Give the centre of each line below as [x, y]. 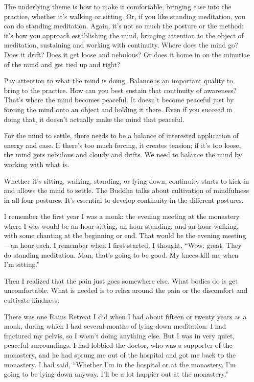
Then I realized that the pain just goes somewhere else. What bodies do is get [121, 280]
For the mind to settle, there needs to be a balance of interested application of [121, 135]
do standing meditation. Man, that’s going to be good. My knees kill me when [121, 254]
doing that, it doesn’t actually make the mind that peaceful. [94, 119]
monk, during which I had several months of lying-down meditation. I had [115, 326]
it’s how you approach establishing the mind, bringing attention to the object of [124, 35]
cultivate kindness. [32, 300]
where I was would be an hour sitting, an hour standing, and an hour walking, [121, 226]
